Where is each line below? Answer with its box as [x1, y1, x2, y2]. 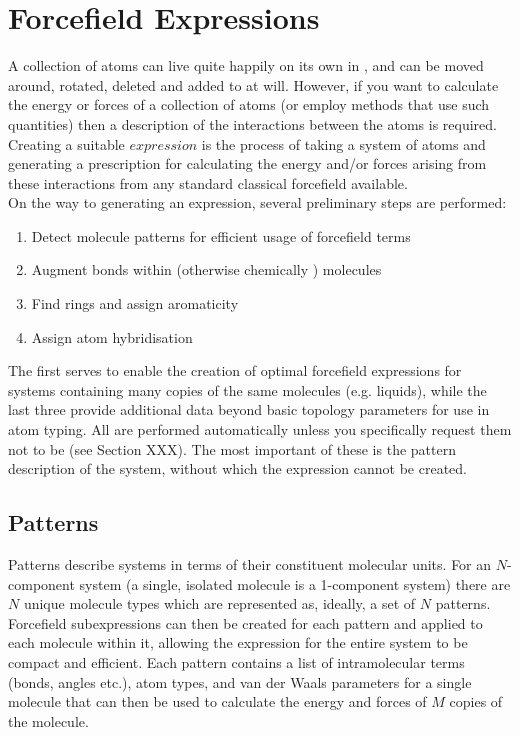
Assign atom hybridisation [31, 326, 193, 347]
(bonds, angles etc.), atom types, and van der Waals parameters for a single [8, 671, 472, 692]
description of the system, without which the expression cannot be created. [8, 458, 467, 479]
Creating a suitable [8, 133, 125, 154]
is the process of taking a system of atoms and [201, 133, 486, 154]
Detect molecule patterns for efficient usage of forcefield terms [31, 225, 411, 246]
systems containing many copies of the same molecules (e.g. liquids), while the [8, 379, 487, 400]
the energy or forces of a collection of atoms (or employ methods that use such [8, 94, 490, 115]
